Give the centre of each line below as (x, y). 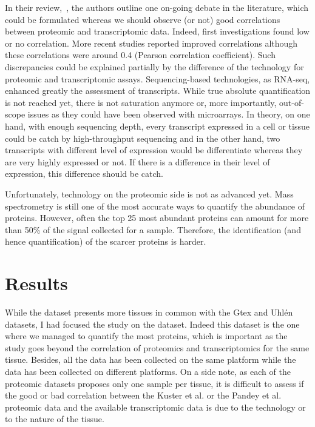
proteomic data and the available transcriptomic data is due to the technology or (155, 407)
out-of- (292, 102)
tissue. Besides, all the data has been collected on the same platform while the (151, 359)
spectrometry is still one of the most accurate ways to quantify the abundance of (155, 206)
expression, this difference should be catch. (84, 174)
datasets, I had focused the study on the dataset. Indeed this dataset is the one (152, 324)
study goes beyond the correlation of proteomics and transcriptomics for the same (157, 347)
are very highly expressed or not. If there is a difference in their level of (137, 161)
